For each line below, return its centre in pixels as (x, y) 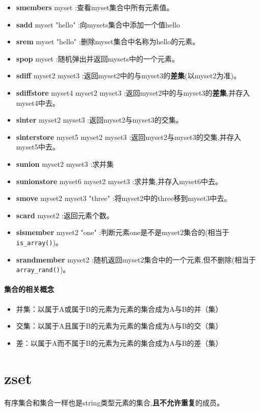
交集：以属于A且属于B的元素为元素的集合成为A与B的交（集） (119, 326)
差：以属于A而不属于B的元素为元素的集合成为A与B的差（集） (119, 343)
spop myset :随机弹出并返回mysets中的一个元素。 (97, 58)
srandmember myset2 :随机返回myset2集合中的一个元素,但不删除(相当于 (136, 259)
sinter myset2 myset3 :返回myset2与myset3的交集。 (99, 120)
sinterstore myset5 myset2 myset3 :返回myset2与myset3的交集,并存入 (128, 137)
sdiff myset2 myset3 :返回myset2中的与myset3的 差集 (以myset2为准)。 (128, 76)
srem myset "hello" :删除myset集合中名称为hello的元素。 (108, 41)
